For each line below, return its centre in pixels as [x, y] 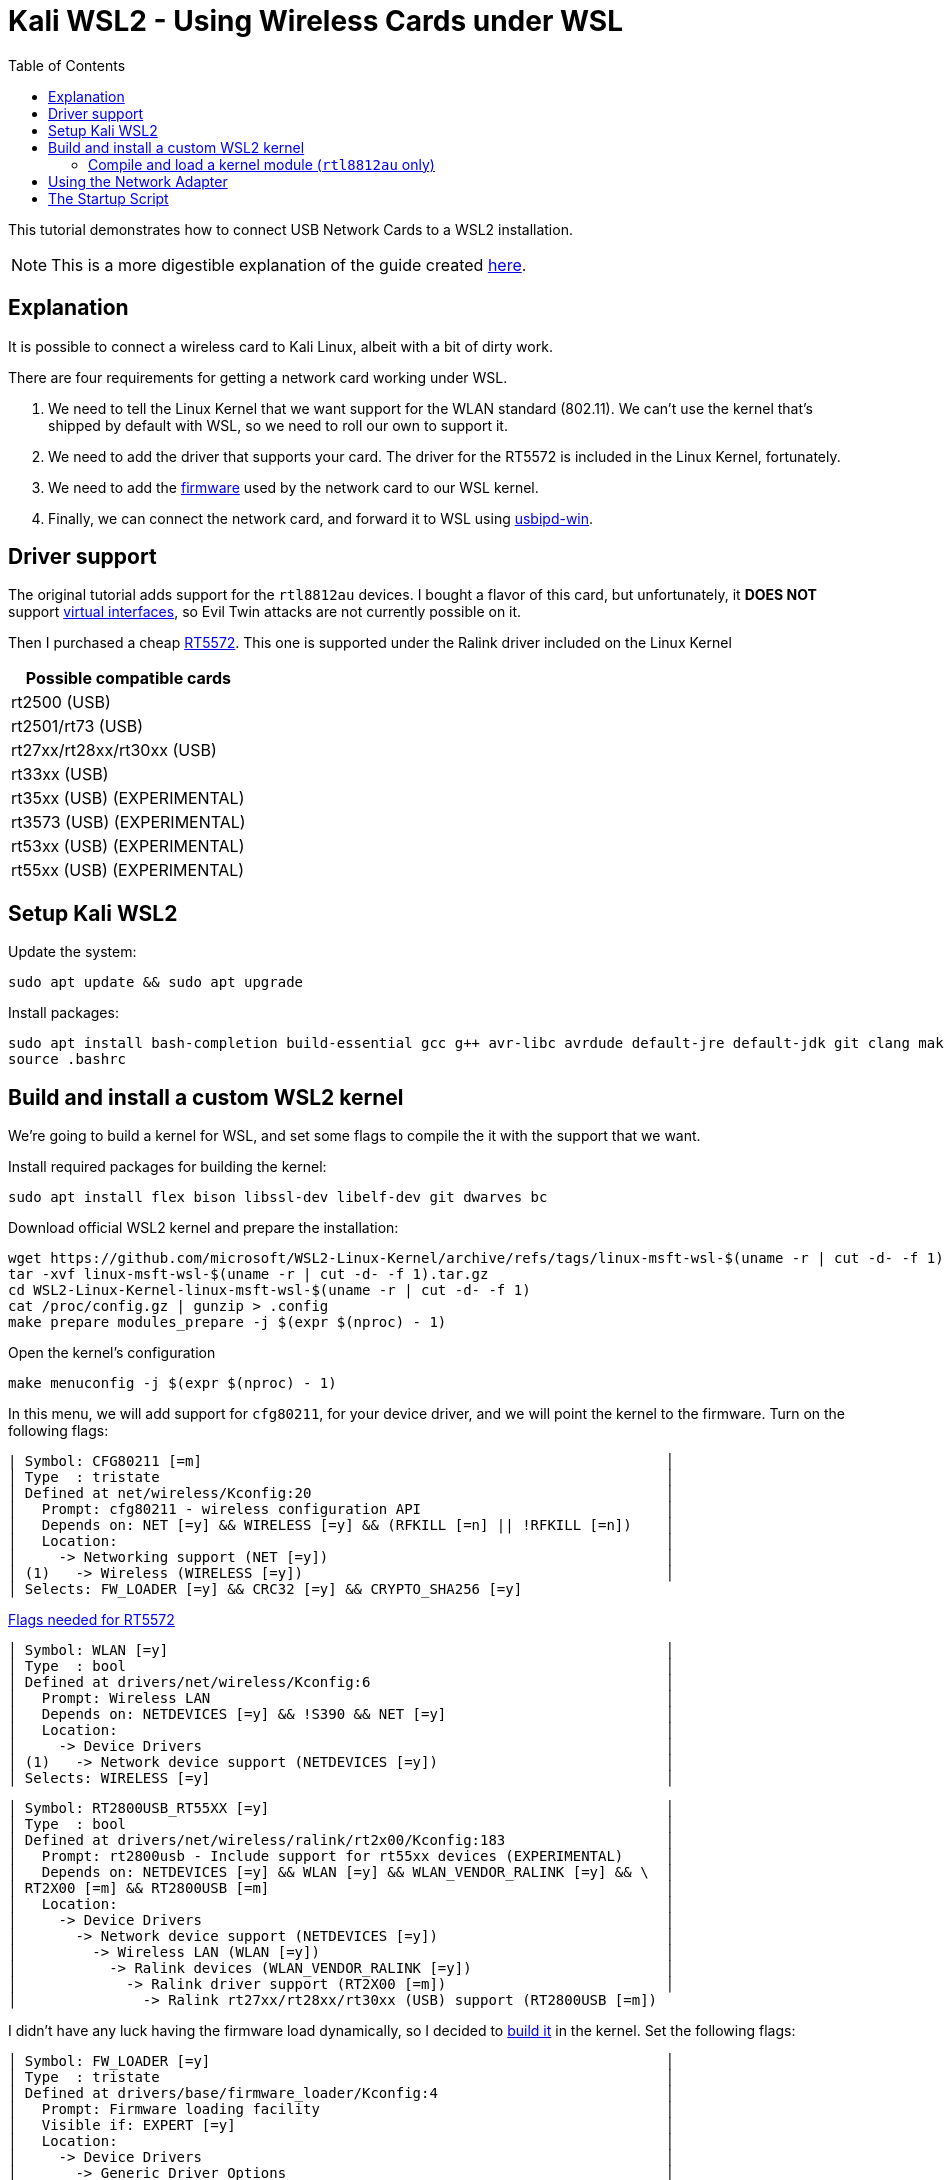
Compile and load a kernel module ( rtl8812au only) [261, 164]
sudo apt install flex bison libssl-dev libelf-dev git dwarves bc [278, 1197]
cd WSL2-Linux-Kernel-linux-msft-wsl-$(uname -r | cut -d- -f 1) [269, 1290]
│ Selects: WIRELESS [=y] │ [341, 1778]
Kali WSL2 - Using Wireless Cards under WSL [316, 21]
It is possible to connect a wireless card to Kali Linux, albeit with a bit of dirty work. [280, 346]
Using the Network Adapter [138, 181]
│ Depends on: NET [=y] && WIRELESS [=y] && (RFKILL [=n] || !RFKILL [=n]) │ [341, 1525]
